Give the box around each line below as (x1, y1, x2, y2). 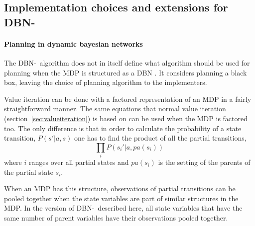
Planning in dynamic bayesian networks (4, 38, 143, 49)
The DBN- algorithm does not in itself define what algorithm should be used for (4, 57, 250, 68)
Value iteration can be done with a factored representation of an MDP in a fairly (4, 93, 252, 104)
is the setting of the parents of (158, 157, 251, 167)
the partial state (4, 166, 53, 177)
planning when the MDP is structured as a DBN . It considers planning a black (4, 67, 247, 77)
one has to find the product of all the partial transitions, (74, 133, 247, 143)
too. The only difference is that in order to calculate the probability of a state (4, 123, 242, 133)
